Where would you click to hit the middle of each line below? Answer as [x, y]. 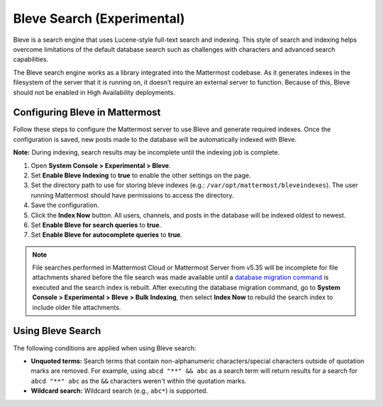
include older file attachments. [77, 307]
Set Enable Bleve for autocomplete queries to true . [107, 235]
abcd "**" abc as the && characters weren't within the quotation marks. [139, 381]
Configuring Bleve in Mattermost [87, 112]
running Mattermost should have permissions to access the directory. [132, 195]
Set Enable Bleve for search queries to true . [96, 225]
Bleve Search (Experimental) [99, 18]
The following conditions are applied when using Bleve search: [105, 348]
